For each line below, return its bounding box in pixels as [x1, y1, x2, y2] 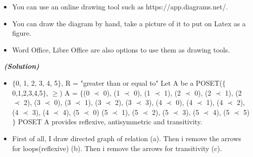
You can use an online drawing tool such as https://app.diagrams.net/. [12, 1, 228, 11]
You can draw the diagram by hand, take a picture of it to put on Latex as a [12, 18, 246, 28]
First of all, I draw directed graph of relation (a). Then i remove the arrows [12, 133, 242, 143]
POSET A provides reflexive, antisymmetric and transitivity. [18, 116, 202, 127]
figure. [12, 28, 31, 38]
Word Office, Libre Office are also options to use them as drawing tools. [12, 44, 230, 54]
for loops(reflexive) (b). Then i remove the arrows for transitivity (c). [12, 143, 222, 153]
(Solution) [4, 61, 40, 71]
